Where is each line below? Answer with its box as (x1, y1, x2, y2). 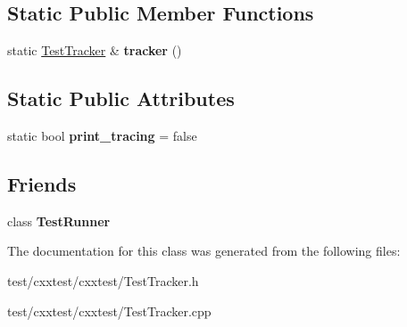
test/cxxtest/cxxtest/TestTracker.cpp (7, 301, 212, 320)
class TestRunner (7, 211, 111, 230)
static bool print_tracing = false (7, 127, 197, 144)
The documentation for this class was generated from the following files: (7, 241, 401, 260)
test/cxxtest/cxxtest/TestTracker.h (7, 271, 199, 290)
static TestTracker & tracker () (7, 41, 182, 60)
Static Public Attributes (7, 85, 235, 112)
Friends (7, 169, 77, 197)
